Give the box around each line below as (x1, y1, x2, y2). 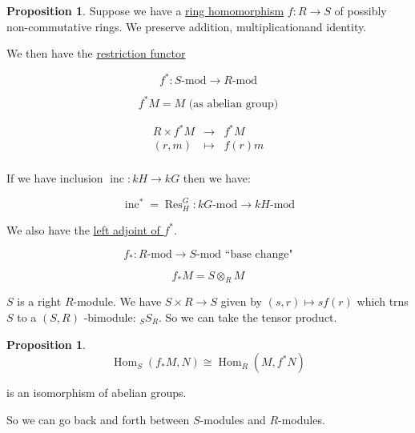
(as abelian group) (188, 98, 279, 110)
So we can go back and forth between (6, 411, 190, 427)
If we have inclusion (6, 170, 103, 186)
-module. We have (73, 293, 162, 310)
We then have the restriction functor (6, 45, 186, 62)
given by (220, 293, 262, 310)
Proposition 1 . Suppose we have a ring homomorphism (6, 2, 284, 18)
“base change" (224, 248, 293, 260)
